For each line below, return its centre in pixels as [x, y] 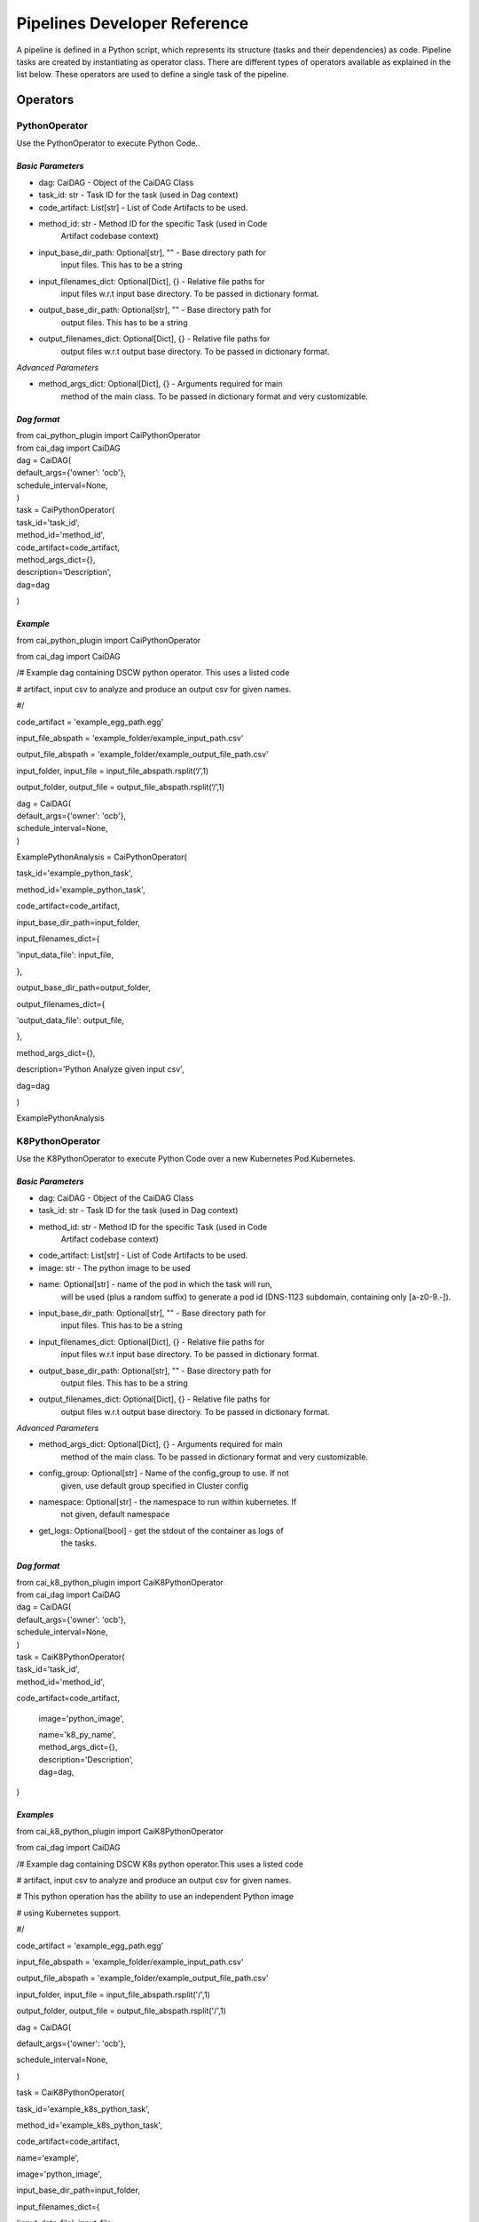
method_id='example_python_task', [81, 890]
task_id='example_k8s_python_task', [83, 2109]
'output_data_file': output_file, [70, 1020]
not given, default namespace [115, 1515]
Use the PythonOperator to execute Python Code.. [108, 143]
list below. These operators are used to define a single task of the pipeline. [153, 75]
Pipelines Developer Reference [133, 23]
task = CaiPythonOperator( [66, 510]
